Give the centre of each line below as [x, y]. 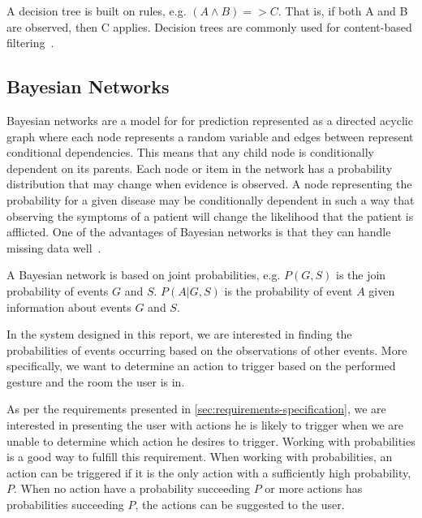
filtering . [30, 43]
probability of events [58, 290]
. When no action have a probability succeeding [132, 488]
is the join [361, 275]
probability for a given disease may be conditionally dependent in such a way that [211, 199]
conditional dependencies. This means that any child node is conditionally [191, 152]
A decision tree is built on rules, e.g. [97, 11]
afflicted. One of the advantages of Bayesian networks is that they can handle [199, 232]
